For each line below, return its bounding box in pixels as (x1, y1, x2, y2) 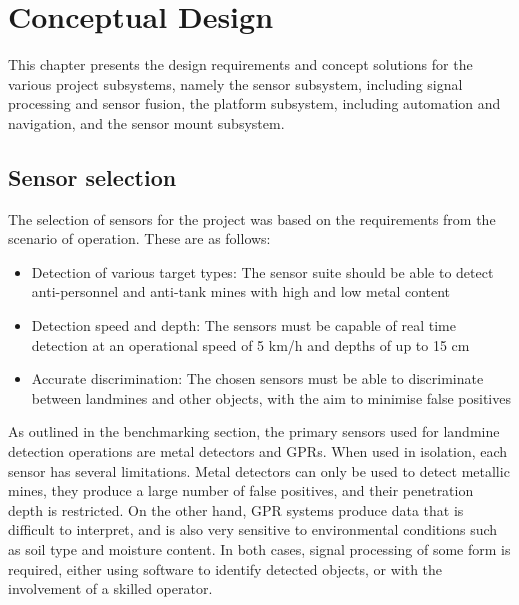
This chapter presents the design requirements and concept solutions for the (8, 54, 473, 75)
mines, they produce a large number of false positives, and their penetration (8, 480, 474, 501)
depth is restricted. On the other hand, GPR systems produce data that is (8, 499, 464, 520)
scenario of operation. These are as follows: (8, 228, 271, 249)
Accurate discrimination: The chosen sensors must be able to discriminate (31, 368, 484, 389)
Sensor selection (8, 161, 177, 192)
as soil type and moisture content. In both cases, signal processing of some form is (8, 539, 511, 560)
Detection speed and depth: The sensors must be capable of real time (31, 315, 456, 336)
